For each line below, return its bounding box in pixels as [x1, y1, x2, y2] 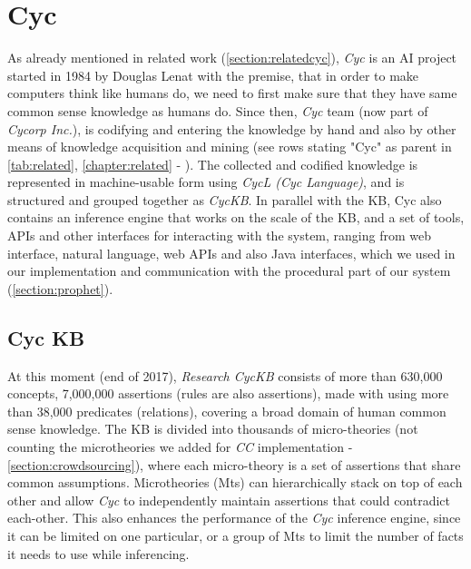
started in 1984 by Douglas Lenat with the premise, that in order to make [7, 65, 419, 84]
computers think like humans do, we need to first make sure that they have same [7, 83, 457, 103]
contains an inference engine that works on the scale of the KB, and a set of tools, [7, 208, 465, 227]
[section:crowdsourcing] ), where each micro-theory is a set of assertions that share [7, 455, 461, 474]
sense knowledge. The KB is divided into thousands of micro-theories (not [7, 419, 418, 438]
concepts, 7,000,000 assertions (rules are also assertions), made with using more [7, 384, 449, 403]
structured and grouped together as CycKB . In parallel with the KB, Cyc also [7, 190, 442, 209]
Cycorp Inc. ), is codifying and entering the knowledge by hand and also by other [7, 119, 456, 138]
